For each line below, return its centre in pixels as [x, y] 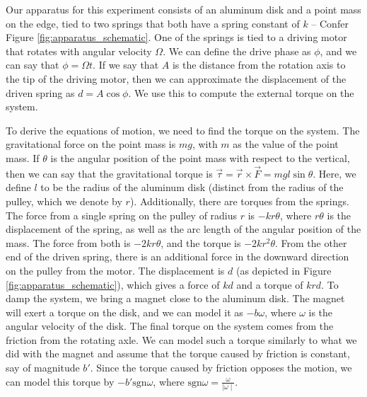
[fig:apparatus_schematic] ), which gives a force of [113, 284]
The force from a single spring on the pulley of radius [122, 215]
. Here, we [334, 173]
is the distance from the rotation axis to [259, 65]
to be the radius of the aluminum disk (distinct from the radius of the [192, 187]
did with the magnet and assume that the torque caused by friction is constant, [178, 353]
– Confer [330, 23]
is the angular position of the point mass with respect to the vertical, [200, 157]
